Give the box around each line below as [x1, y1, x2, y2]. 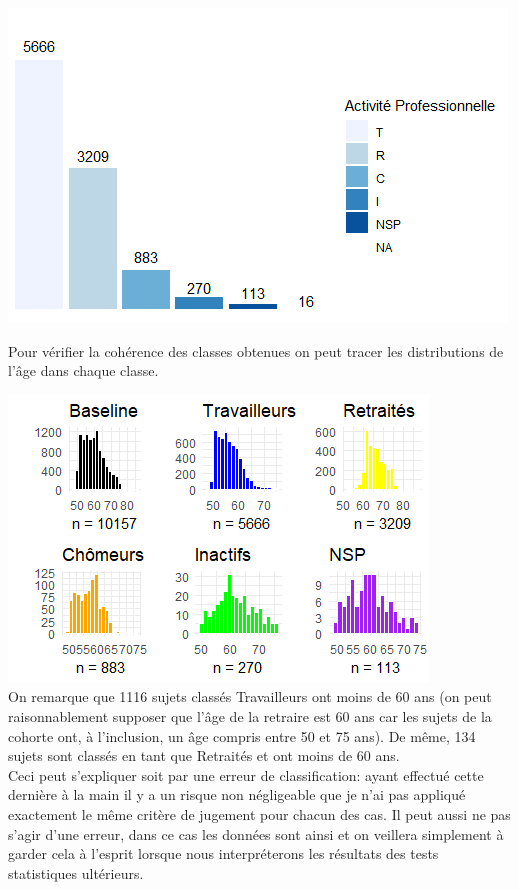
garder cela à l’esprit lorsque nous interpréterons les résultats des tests [8, 843, 439, 864]
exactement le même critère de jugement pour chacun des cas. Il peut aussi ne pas [8, 803, 511, 824]
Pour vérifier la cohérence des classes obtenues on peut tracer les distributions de [8, 340, 504, 361]
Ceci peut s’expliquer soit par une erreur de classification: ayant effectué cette [8, 764, 484, 785]
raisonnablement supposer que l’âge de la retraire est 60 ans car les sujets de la [8, 705, 492, 726]
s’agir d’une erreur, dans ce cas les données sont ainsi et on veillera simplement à [8, 823, 504, 844]
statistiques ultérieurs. [8, 862, 144, 883]
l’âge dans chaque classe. [8, 360, 159, 381]
